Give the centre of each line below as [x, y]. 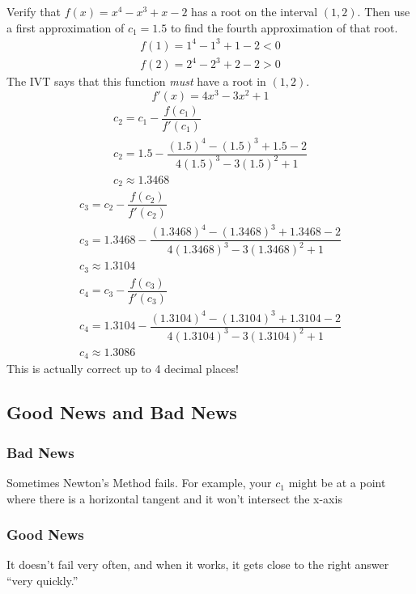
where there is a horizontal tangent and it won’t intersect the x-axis [174, 498]
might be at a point [337, 483]
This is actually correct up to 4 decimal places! [123, 369]
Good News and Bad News [122, 412]
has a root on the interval [255, 11]
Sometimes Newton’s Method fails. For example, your [139, 483]
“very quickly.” [42, 581]
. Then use [384, 11]
